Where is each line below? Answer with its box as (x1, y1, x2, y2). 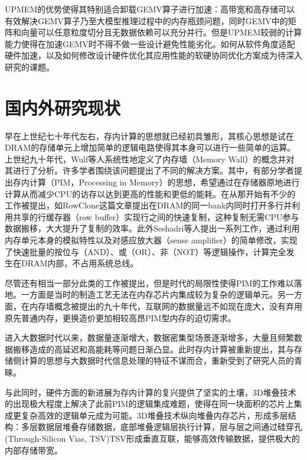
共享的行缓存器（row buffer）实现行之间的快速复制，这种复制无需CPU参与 (12, 210, 299, 223)
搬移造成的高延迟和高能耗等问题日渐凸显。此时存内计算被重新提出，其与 (12, 342, 294, 355)
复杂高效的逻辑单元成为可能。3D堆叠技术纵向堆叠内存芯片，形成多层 (21, 409, 288, 421)
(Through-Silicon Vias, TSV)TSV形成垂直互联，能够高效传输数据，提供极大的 (5, 432, 300, 444)
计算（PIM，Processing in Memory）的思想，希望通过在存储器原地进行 (29, 176, 300, 188)
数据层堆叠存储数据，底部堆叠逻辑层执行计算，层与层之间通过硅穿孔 (37, 420, 302, 433)
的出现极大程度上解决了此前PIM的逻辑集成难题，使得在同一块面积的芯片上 (5, 397, 294, 410)
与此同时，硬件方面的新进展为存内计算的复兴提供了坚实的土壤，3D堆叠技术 (5, 386, 296, 398)
